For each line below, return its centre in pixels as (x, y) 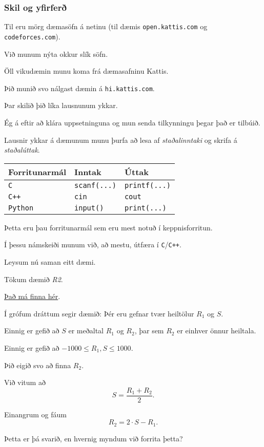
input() (89, 208)
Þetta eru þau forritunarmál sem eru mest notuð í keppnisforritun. (108, 227)
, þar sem (149, 331)
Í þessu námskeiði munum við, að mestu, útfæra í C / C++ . (93, 244)
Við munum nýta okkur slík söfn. (56, 54)
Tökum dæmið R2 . (34, 279)
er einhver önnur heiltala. (217, 331)
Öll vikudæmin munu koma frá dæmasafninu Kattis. (86, 71)
